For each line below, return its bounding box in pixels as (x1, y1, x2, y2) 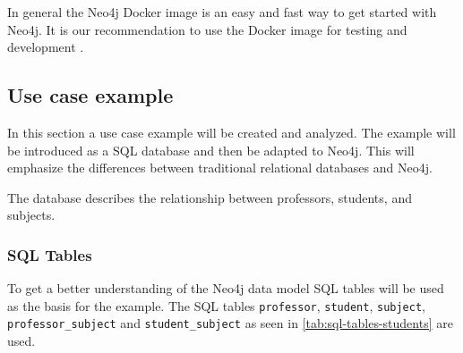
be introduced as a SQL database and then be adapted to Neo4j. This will (7, 140, 415, 159)
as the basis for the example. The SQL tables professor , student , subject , (7, 296, 426, 315)
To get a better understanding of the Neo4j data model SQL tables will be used (7, 279, 444, 298)
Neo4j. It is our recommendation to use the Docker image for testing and (7, 20, 407, 38)
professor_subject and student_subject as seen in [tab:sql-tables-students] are (7, 314, 453, 332)
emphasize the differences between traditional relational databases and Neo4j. (7, 158, 433, 177)
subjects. (7, 206, 56, 224)
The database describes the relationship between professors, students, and (7, 188, 412, 206)
